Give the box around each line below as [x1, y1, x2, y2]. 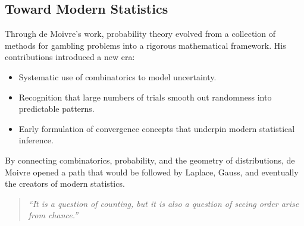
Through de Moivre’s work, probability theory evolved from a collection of [5, 27, 275, 40]
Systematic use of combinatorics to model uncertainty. [18, 70, 217, 83]
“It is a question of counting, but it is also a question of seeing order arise [28, 197, 299, 209]
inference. [18, 134, 54, 146]
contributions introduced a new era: [5, 51, 135, 63]
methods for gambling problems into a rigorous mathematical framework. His [5, 39, 286, 51]
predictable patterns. [18, 102, 95, 115]
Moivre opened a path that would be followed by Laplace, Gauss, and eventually [5, 165, 299, 178]
